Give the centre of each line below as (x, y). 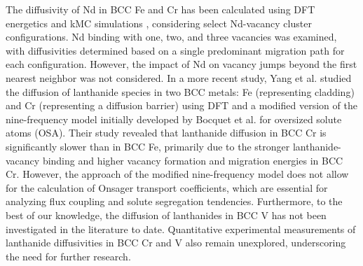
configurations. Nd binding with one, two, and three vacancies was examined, (171, 37)
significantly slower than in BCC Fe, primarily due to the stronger (148, 146)
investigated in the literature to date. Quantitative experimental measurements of (181, 229)
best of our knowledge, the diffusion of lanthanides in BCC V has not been (166, 215)
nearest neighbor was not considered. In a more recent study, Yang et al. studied (179, 77)
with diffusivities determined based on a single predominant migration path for (175, 50)
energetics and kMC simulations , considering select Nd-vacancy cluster (159, 23)
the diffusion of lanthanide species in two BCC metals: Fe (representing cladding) (180, 91)
